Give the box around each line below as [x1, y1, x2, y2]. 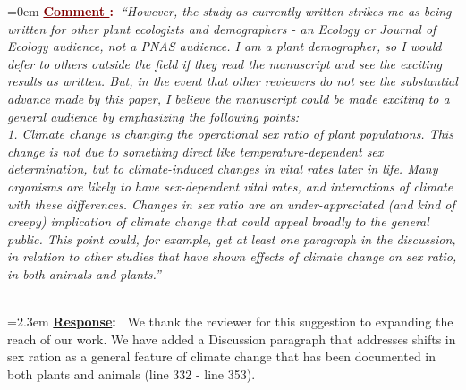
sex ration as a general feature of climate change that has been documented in [7, 347, 436, 366]
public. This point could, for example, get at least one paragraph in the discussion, [7, 229, 456, 248]
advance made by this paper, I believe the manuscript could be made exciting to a [7, 89, 450, 107]
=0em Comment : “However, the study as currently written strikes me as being [7, 2, 452, 20]
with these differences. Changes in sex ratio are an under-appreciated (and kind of [7, 194, 455, 213]
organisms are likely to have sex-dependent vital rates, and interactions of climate [7, 176, 453, 195]
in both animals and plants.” [7, 264, 161, 283]
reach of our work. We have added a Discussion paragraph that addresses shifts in [7, 329, 456, 348]
